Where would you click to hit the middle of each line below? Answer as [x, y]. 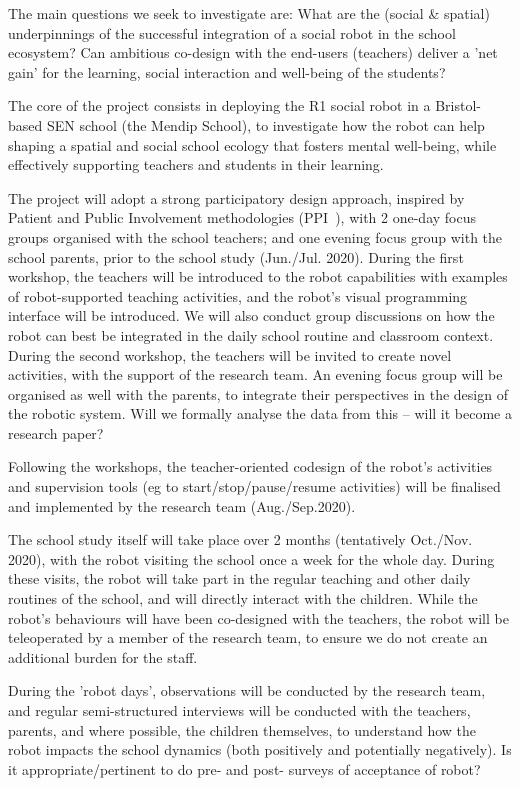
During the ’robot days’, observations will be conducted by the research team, [247, 690]
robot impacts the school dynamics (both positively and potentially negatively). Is [260, 749]
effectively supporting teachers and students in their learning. [196, 164]
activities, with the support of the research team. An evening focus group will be [255, 374]
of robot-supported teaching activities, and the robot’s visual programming [238, 295]
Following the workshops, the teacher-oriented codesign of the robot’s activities [250, 466]
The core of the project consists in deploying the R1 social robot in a [219, 105]
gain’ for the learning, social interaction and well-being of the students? [227, 71]
